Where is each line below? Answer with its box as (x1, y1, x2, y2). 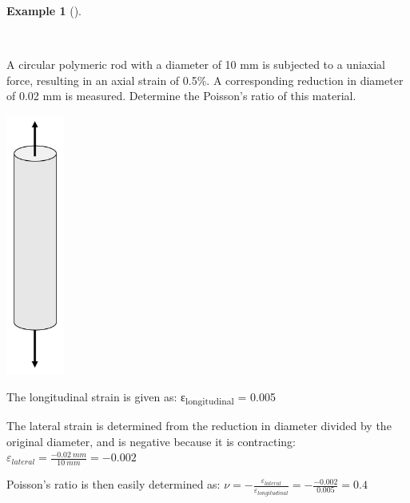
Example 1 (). (6, 2, 82, 18)
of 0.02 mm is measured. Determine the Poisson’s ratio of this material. (6, 87, 356, 104)
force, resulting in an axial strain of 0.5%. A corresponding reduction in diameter (6, 71, 404, 88)
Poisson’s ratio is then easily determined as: (6, 476, 221, 493)
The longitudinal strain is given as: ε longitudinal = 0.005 (6, 388, 276, 407)
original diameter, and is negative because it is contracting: (6, 433, 297, 449)
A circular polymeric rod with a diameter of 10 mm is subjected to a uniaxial (6, 56, 386, 73)
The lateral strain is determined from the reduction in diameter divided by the (6, 417, 392, 434)
